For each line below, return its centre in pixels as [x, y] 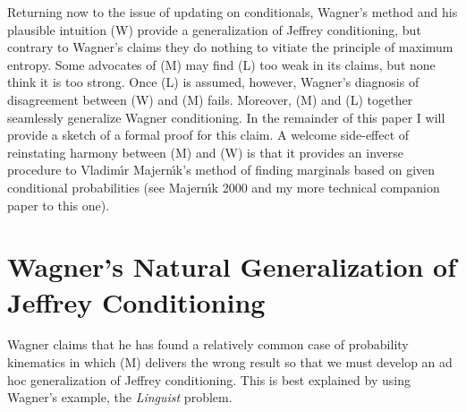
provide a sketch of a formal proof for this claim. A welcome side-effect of [208, 135]
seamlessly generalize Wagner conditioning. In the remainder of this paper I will [226, 117]
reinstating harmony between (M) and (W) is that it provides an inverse [206, 152]
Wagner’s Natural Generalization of [232, 266]
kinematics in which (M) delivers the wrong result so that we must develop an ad [230, 362]
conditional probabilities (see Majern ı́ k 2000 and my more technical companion [224, 187]
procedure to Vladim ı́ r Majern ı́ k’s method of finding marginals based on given [221, 170]
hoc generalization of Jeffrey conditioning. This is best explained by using [209, 379]
